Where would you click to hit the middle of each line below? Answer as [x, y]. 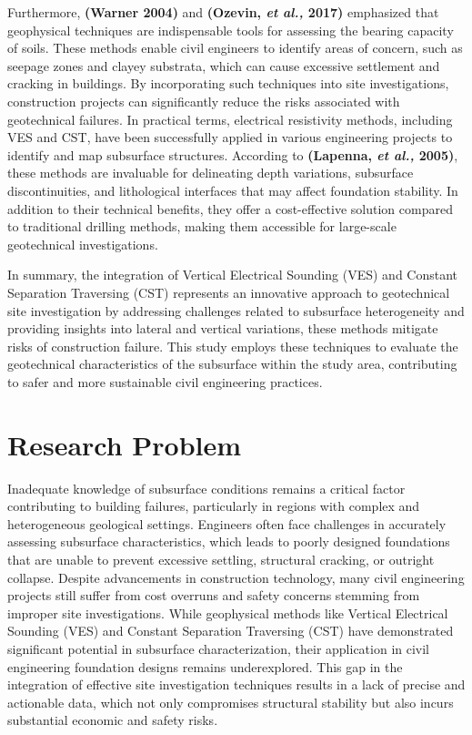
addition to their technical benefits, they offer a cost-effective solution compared [230, 208]
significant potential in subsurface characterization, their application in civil [219, 648]
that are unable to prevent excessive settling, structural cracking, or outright [221, 559]
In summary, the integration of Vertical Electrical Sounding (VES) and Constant [233, 275]
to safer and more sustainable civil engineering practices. [165, 381]
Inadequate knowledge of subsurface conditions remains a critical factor [206, 488]
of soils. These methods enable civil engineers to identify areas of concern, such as [235, 48]
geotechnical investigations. [83, 244]
